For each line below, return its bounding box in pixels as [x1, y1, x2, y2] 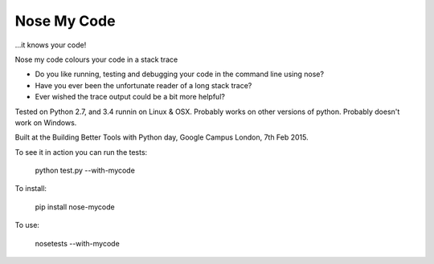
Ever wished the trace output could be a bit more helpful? [35, 92, 225, 102]
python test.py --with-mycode [35, 165, 136, 176]
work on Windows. [14, 117, 77, 128]
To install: [14, 184, 47, 193]
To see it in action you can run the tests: [14, 147, 148, 156]
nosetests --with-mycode [35, 238, 120, 248]
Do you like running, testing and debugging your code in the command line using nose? [35, 69, 325, 79]
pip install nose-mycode [35, 201, 116, 212]
